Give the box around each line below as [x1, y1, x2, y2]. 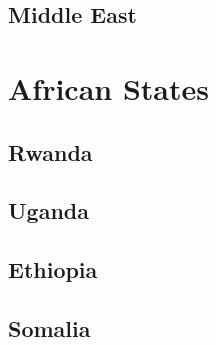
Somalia [8, 312, 91, 343]
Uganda [8, 195, 89, 226]
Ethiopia [8, 254, 98, 285]
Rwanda [8, 136, 93, 167]
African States [8, 67, 209, 108]
